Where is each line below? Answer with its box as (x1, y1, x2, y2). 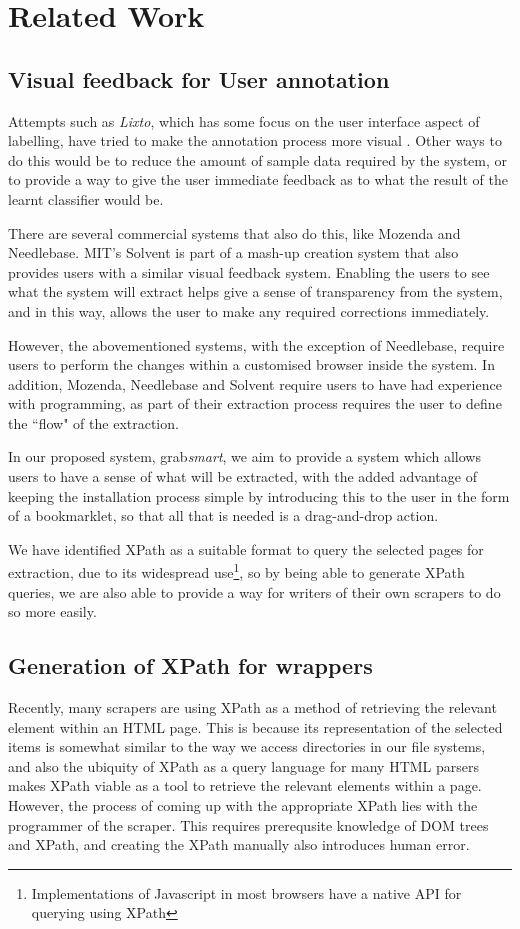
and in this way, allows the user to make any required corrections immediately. (8, 300, 490, 321)
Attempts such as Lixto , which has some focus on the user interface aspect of (8, 110, 480, 131)
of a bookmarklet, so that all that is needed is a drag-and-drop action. (8, 505, 439, 526)
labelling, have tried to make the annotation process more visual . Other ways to (8, 130, 502, 151)
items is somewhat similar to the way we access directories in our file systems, (8, 736, 486, 757)
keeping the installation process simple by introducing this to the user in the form (8, 485, 510, 506)
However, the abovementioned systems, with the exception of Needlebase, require (8, 334, 505, 355)
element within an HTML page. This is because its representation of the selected (8, 716, 503, 737)
